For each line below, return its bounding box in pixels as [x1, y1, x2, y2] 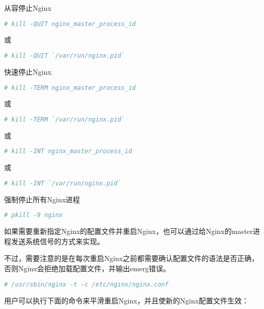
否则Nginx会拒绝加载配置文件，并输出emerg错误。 [4, 263, 171, 274]
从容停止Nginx [4, 3, 52, 13]
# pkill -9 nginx [4, 211, 63, 219]
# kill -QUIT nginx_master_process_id [4, 20, 136, 28]
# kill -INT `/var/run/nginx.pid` [4, 179, 122, 187]
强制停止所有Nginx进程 [4, 194, 80, 204]
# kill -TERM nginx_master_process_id [4, 84, 136, 91]
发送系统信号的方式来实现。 [11, 235, 104, 246]
